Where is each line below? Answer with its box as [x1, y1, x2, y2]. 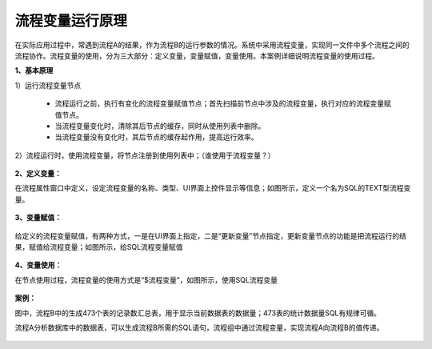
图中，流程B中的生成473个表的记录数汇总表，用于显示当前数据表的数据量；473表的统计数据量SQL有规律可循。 [14, 308, 382, 318]
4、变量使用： [14, 260, 62, 270]
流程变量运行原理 [14, 12, 128, 30]
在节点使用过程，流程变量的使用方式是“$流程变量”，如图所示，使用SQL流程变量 [14, 275, 278, 284]
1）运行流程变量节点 [14, 80, 82, 90]
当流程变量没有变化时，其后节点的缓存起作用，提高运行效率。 [54, 132, 258, 142]
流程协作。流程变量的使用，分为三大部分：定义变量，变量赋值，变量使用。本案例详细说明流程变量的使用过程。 [14, 50, 379, 60]
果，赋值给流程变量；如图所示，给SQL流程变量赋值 [14, 243, 183, 252]
